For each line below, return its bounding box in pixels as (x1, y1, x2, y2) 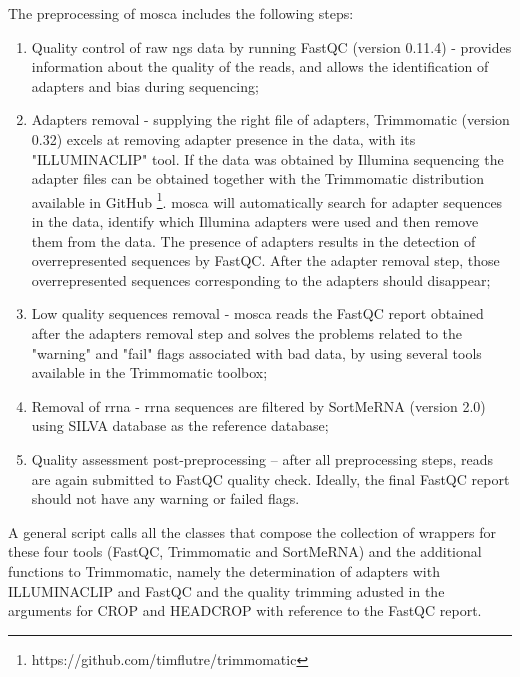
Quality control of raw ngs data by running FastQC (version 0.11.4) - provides (31, 36, 512, 57)
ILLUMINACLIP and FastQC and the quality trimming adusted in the (8, 580, 445, 601)
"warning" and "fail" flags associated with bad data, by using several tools (31, 342, 482, 363)
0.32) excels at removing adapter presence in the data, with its (31, 128, 416, 149)
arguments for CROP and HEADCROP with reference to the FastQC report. (8, 600, 482, 621)
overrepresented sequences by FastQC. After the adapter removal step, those (31, 250, 500, 271)
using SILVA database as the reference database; (31, 415, 329, 436)
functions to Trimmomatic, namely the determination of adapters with (8, 560, 440, 581)
